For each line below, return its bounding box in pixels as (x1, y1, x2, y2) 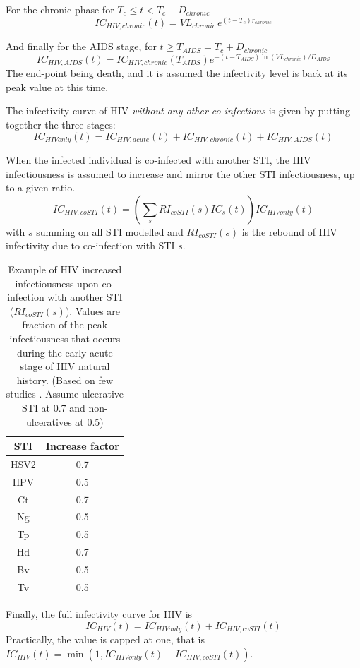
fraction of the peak (22, 317, 108, 332)
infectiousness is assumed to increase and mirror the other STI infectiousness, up (6, 166, 355, 181)
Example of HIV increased (8, 261, 122, 276)
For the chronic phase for (6, 2, 114, 16)
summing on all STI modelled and (36, 224, 184, 239)
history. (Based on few (16, 372, 114, 387)
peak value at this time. (6, 79, 109, 94)
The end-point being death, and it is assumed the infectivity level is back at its (6, 66, 348, 80)
